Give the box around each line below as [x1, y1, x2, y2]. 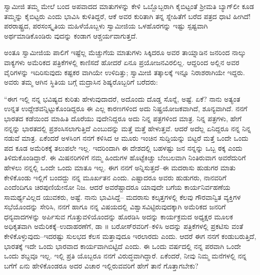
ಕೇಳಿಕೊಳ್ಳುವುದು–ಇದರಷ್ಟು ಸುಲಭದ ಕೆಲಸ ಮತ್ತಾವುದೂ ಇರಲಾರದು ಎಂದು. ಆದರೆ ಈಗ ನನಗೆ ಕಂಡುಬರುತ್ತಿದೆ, [4, 231, 256, 241]
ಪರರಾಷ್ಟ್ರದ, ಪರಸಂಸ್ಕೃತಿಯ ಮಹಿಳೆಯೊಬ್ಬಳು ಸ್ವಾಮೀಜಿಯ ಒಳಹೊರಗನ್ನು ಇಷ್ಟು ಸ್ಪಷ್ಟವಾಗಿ [4, 21, 208, 31]
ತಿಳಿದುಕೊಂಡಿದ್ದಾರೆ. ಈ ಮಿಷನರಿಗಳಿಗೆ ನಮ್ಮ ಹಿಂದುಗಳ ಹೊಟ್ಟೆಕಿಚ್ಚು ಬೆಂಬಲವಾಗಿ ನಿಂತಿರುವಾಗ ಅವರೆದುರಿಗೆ [4, 152, 246, 163]
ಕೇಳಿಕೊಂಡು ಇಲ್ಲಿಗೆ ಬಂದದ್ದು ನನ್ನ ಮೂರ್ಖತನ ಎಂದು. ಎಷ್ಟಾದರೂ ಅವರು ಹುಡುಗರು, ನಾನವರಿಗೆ [4, 172, 226, 182]
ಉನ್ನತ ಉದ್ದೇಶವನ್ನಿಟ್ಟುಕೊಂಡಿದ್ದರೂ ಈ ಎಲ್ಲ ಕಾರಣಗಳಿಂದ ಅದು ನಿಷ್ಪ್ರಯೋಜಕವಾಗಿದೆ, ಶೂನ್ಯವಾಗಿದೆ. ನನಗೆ [4, 103, 247, 114]
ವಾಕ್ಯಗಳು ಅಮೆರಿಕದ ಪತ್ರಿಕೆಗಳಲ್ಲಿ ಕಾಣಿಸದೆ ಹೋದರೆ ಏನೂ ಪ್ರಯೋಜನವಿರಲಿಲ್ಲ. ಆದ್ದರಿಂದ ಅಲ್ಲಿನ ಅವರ [4, 57, 239, 67]
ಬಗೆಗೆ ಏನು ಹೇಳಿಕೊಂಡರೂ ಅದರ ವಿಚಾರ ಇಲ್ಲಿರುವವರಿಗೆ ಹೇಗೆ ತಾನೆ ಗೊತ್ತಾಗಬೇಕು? [4, 260, 198, 270]
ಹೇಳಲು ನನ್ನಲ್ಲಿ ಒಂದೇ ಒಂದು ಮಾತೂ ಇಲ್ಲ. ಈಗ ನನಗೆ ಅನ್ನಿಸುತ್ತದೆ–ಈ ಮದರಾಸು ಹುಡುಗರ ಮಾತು [4, 162, 236, 172]
